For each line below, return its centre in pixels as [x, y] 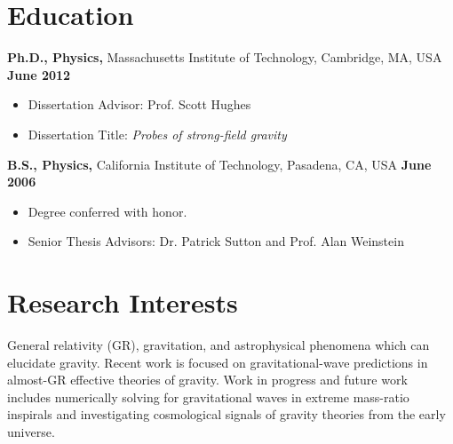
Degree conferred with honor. [107, 211]
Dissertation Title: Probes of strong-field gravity [157, 134]
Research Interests [123, 302]
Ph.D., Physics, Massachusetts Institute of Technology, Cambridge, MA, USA [225, 57]
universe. [31, 431]
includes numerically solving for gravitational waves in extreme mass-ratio [208, 396]
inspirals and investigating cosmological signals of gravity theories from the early [226, 414]
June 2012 [39, 74]
